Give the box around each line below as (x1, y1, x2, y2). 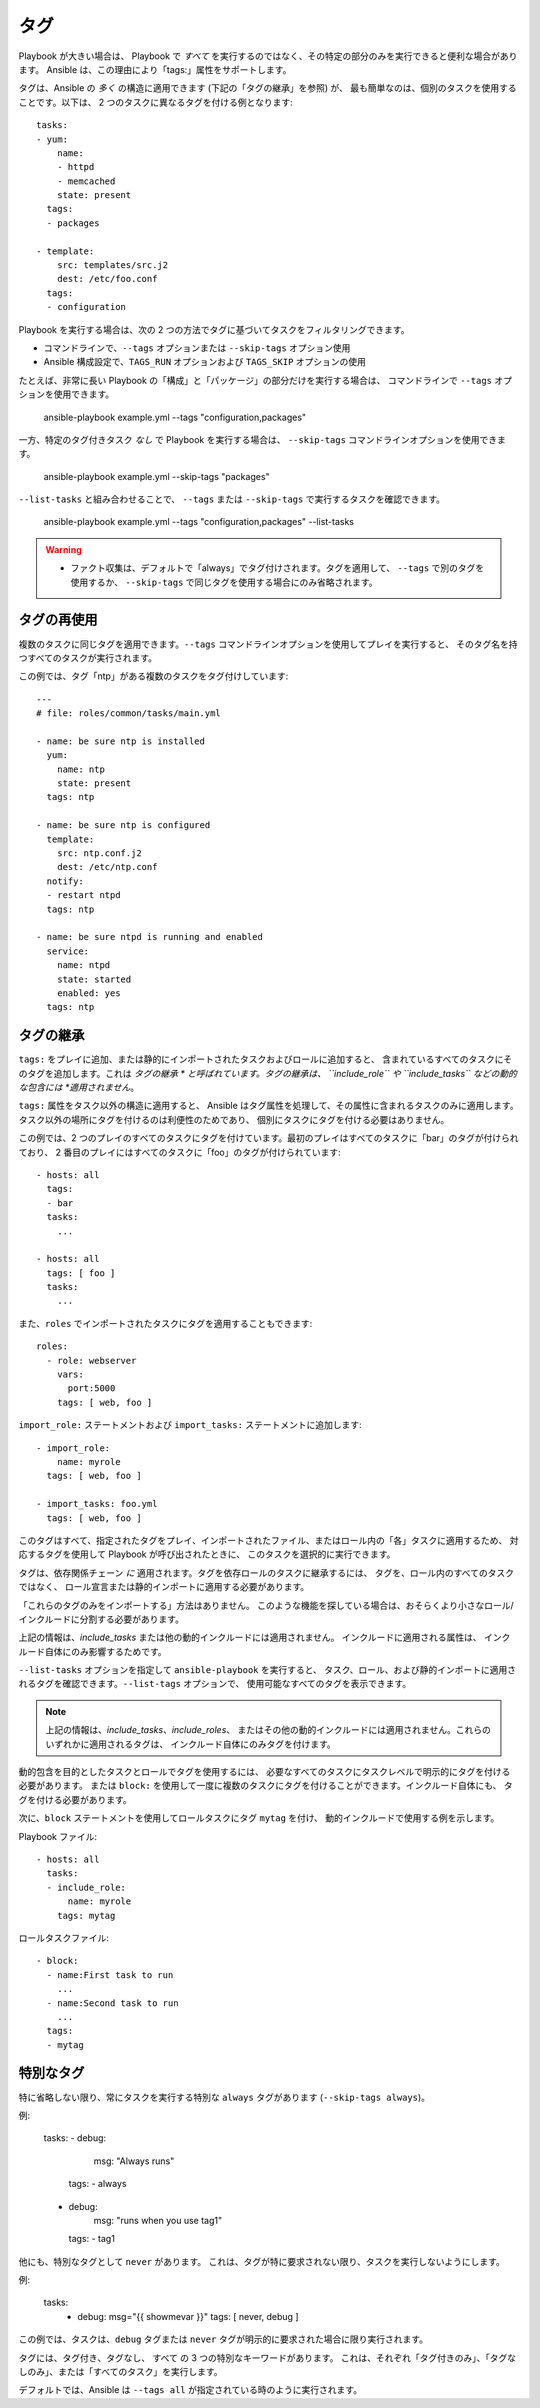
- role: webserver (46, 1355, 137, 1366)
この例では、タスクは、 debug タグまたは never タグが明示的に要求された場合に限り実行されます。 (18, 2333, 429, 2345)
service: (46, 945, 90, 957)
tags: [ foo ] (46, 1267, 116, 1279)
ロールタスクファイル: (18, 1931, 110, 1944)
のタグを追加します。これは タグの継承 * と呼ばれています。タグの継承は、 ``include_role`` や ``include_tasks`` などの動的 (18, 1067, 518, 1079)
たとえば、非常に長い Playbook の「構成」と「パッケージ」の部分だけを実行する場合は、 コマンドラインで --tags (18, 374, 493, 386)
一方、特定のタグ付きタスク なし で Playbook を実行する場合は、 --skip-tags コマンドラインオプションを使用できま (18, 433, 507, 445)
